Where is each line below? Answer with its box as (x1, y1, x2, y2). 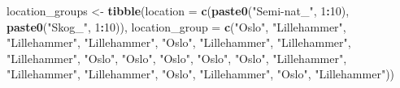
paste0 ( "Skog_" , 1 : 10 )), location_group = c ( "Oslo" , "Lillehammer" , (7, 18, 346, 35)
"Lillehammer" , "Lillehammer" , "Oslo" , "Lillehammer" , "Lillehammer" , (7, 34, 351, 51)
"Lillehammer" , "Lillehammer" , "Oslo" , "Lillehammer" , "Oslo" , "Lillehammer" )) (7, 65, 395, 82)
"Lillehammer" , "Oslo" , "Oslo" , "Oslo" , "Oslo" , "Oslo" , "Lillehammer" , (7, 49, 347, 66)
